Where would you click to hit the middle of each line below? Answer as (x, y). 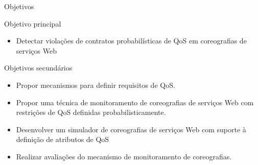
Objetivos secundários (38, 68)
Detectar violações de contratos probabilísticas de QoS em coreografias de (131, 41)
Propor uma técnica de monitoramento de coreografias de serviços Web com (135, 102)
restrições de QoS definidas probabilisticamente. (91, 112)
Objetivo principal (33, 23)
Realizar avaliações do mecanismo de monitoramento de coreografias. (124, 156)
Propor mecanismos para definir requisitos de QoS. (96, 85)
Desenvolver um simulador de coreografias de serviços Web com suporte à (131, 129)
